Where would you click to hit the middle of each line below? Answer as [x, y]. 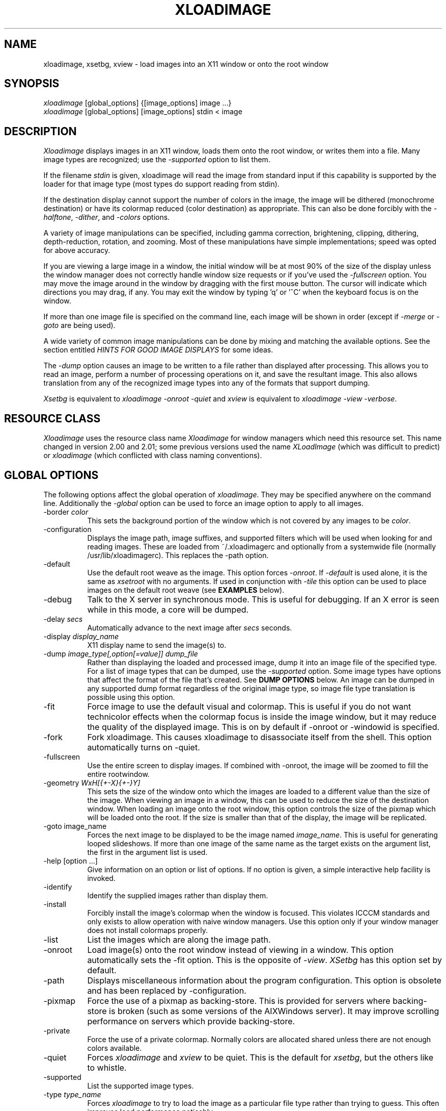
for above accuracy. [77, 250]
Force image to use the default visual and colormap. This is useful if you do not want [249, 706]
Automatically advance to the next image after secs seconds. [190, 627]
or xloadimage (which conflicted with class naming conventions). [153, 456]
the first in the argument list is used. [147, 852]
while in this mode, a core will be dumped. [168, 609]
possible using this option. [131, 697]
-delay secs [63, 619]
